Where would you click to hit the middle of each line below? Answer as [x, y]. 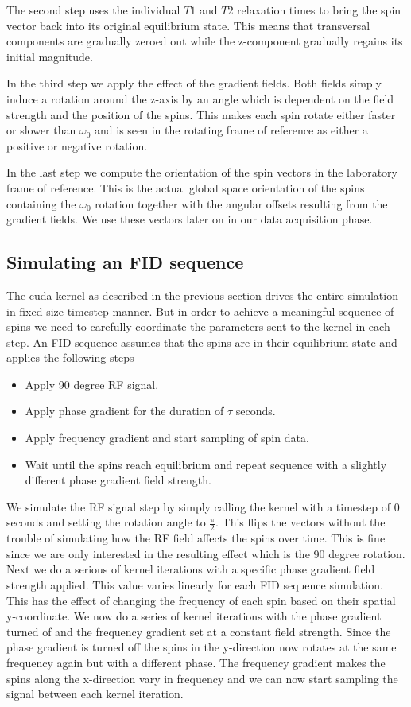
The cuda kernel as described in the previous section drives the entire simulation [202, 295]
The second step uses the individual [93, 10]
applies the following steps [70, 357]
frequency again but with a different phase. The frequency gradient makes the [196, 663]
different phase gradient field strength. [118, 480]
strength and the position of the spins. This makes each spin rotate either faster [201, 114]
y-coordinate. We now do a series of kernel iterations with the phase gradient [194, 616]
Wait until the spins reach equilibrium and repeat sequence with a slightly [206, 464]
